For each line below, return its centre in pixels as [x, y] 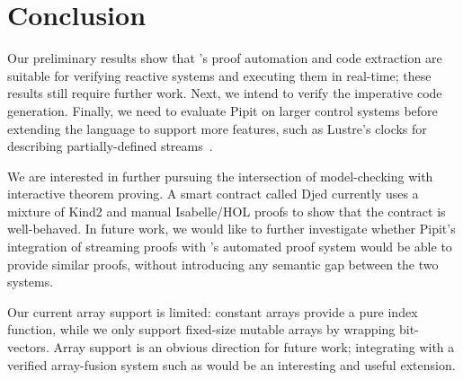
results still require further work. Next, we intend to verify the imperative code [225, 93]
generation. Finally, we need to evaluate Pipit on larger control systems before [223, 110]
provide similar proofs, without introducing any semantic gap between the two [223, 264]
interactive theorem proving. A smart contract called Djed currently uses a [213, 194]
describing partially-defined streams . [110, 146]
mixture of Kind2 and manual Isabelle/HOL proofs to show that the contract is [227, 211]
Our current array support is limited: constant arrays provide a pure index [213, 311]
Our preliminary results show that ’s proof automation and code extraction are [225, 58]
